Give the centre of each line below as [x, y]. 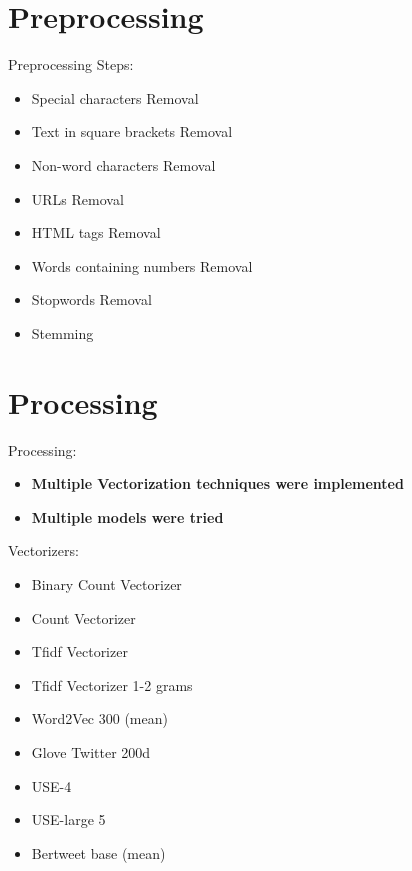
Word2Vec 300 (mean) [99, 718]
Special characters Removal [115, 97]
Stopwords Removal [91, 299]
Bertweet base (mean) [98, 852]
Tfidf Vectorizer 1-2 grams [112, 684]
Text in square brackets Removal [132, 131]
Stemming [62, 332]
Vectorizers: [43, 550]
